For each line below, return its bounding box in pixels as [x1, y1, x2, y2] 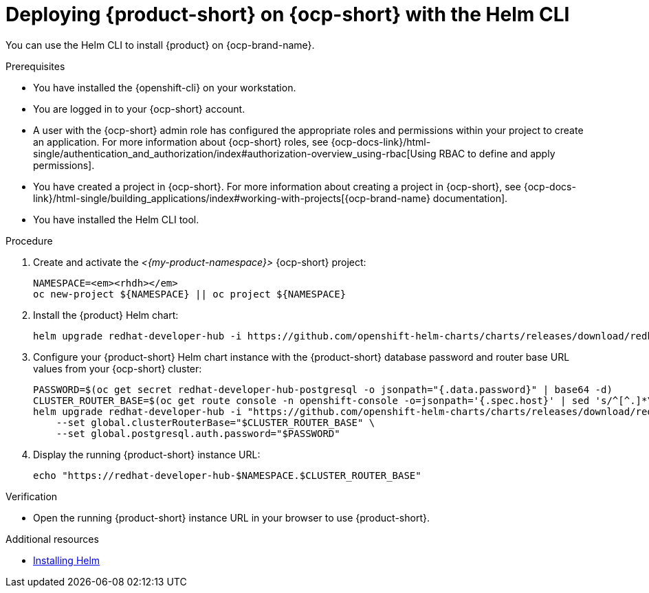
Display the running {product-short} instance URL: [33, 448, 261, 460]
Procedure [5, 234, 53, 247]
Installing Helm [33, 554, 100, 566]
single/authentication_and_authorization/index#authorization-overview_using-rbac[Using [33, 147, 437, 159]
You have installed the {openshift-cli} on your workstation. [33, 81, 296, 93]
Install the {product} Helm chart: [33, 309, 179, 321]
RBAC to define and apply [439, 147, 555, 159]
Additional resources [5, 533, 99, 545]
